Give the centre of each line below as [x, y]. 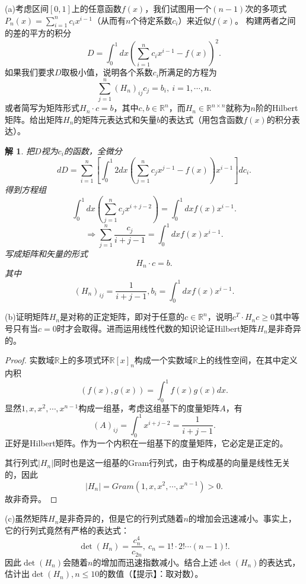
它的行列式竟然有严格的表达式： [67, 530]
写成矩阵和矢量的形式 [46, 254]
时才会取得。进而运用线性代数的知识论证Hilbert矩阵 [157, 328]
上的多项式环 [85, 360]
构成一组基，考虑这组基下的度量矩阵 [149, 407]
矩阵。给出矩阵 [34, 119]
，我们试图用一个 [178, 8]
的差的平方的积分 [38, 33]
